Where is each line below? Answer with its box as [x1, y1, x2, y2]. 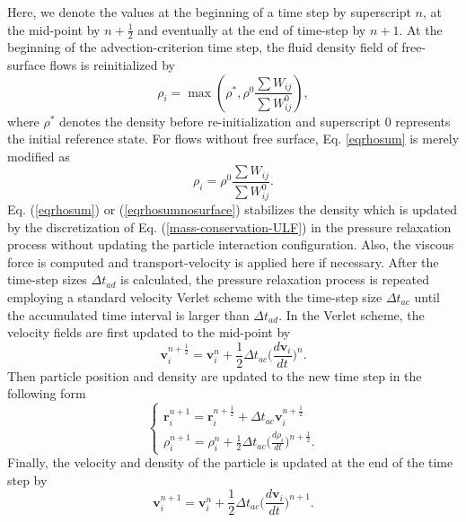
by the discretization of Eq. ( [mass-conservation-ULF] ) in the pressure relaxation [7, 217, 452, 236]
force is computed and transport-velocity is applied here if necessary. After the [7, 252, 439, 271]
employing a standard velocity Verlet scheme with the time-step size [7, 287, 382, 306]
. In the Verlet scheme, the [278, 305, 425, 324]
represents [395, 111, 451, 130]
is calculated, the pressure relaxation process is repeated [120, 270, 430, 289]
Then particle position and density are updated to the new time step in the [7, 366, 422, 385]
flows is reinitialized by [49, 56, 175, 74]
